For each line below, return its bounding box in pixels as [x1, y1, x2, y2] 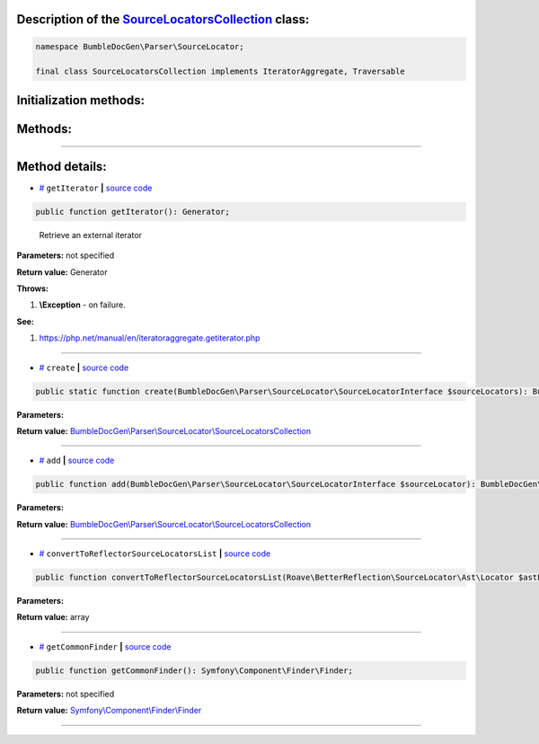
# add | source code [39, 455, 115, 466]
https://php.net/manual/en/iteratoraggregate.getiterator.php [39, 332, 261, 343]
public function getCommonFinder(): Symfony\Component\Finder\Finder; [35, 665, 354, 676]
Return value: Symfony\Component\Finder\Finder [16, 705, 202, 716]
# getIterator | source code [39, 182, 153, 193]
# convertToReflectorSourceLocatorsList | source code [39, 548, 271, 559]
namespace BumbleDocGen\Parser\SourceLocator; [35, 41, 244, 51]
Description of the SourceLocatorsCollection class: [16, 12, 310, 27]
